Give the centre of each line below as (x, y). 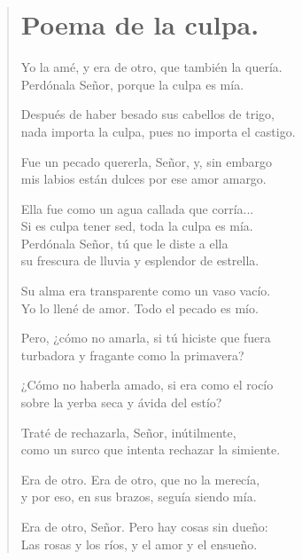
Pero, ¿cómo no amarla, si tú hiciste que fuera (146, 338)
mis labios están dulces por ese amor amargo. (143, 179)
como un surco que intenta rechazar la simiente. (151, 450)
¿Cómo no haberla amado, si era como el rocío (147, 385)
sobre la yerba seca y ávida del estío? (121, 402)
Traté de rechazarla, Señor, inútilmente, (128, 432)
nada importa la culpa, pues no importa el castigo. (158, 131)
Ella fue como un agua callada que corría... (137, 208)
